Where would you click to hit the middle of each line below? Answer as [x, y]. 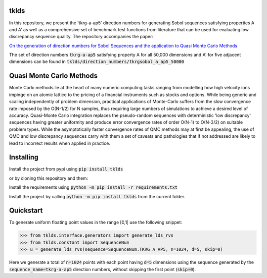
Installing [24, 157]
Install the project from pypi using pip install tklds [66, 169]
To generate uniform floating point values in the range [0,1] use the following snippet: [96, 222]
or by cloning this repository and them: [49, 178]
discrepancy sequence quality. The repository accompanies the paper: [81, 37]
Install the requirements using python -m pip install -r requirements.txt [93, 187]
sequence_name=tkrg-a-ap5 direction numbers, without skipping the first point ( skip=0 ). [103, 269]
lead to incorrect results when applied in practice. [60, 143]
